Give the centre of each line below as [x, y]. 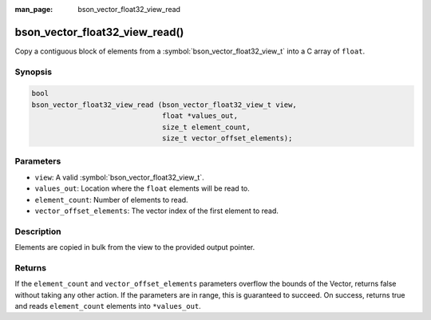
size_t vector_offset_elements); [227, 138]
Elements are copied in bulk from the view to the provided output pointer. [135, 247]
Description [38, 231]
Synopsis [33, 72]
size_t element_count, [206, 127]
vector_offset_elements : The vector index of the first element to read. [157, 211]
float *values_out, [200, 116]
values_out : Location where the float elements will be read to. [142, 188]
